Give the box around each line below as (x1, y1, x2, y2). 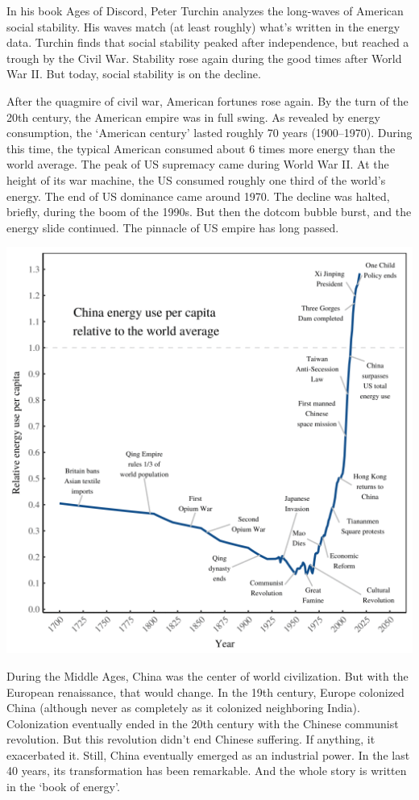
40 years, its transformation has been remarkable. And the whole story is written (6, 762, 407, 779)
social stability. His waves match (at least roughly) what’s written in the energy (6, 18, 400, 35)
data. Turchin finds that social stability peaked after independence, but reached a (6, 34, 409, 51)
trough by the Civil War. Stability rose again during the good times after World (6, 49, 402, 66)
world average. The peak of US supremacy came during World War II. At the (6, 156, 389, 173)
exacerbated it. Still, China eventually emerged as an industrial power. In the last (6, 746, 410, 763)
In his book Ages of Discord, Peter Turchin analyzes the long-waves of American (6, 2, 404, 19)
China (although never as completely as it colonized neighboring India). (6, 699, 360, 716)
